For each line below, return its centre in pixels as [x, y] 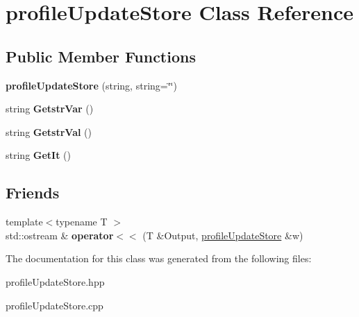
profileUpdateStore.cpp [55, 305]
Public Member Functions [101, 56]
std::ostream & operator [60, 235]
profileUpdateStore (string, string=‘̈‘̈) [91, 85]
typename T [82, 222]
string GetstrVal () [49, 131]
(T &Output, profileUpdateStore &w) [223, 235]
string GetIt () [39, 155]
